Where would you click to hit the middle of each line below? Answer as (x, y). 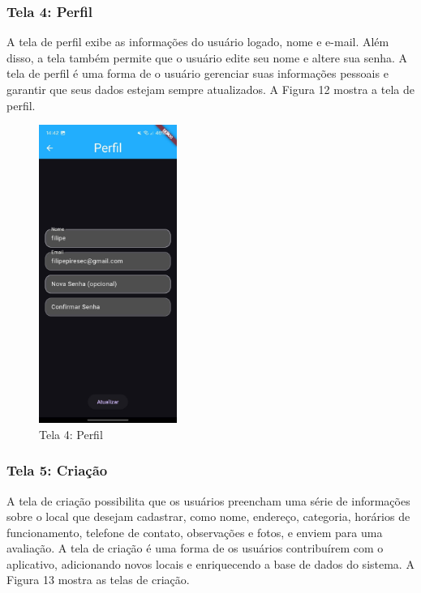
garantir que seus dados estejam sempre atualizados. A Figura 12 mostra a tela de (210, 89)
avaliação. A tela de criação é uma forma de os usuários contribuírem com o (195, 548)
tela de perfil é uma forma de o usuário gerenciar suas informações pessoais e (198, 73)
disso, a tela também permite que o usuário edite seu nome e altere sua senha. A (207, 57)
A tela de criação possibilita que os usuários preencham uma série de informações (208, 500)
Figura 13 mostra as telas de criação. (98, 580)
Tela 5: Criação (57, 470)
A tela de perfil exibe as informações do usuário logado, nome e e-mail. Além (198, 42)
